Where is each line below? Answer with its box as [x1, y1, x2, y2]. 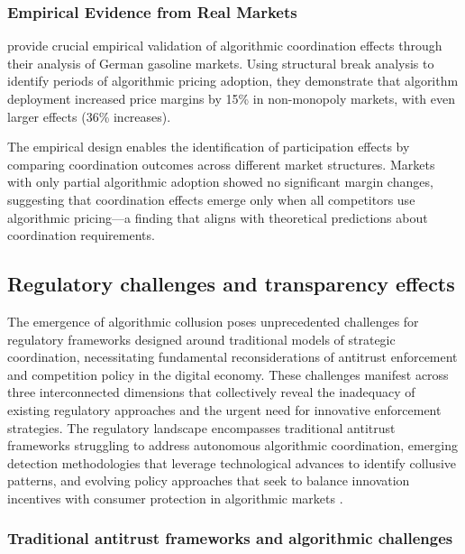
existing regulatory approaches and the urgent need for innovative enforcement [7, 400, 442, 419]
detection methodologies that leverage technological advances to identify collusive [7, 453, 457, 472]
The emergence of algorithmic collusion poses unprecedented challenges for [7, 311, 419, 330]
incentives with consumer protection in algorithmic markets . [7, 488, 343, 507]
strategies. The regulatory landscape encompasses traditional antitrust [7, 418, 396, 437]
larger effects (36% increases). [7, 106, 171, 125]
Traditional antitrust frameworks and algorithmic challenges [7, 527, 453, 549]
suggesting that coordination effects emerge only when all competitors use [7, 189, 415, 208]
